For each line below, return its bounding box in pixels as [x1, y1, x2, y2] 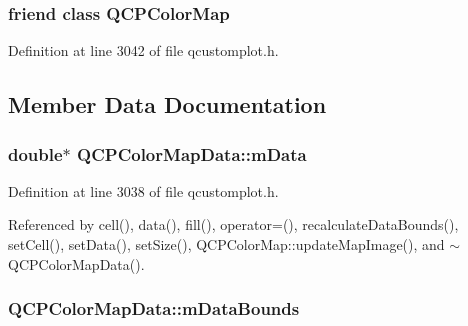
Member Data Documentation [8, 89, 327, 120]
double [8, 141, 63, 166]
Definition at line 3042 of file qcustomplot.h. [8, 40, 279, 61]
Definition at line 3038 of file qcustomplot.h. [8, 180, 279, 201]
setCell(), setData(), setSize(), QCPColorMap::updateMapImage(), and [8, 234, 445, 254]
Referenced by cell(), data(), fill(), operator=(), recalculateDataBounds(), [8, 214, 459, 235]
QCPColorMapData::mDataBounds [8, 296, 300, 321]
